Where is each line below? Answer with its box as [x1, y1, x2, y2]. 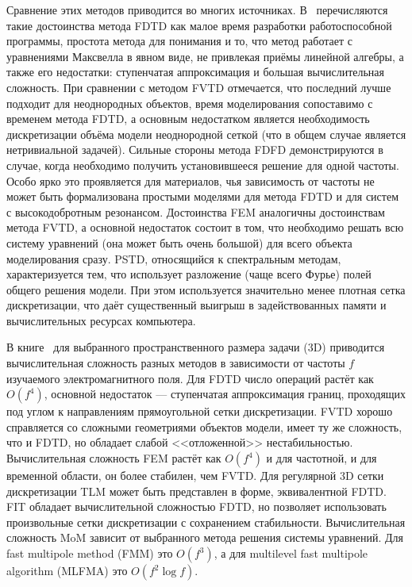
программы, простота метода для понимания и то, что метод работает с [6, 33, 352, 49]
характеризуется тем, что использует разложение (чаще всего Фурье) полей [6, 266, 372, 282]
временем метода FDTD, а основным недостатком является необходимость [6, 110, 370, 127]
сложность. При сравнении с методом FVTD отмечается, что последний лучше [6, 79, 391, 95]
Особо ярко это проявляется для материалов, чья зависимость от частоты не [6, 172, 375, 189]
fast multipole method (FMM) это [6, 545, 173, 561]
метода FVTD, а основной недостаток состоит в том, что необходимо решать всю [6, 219, 404, 236]
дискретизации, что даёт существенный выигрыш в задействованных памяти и [6, 297, 387, 313]
